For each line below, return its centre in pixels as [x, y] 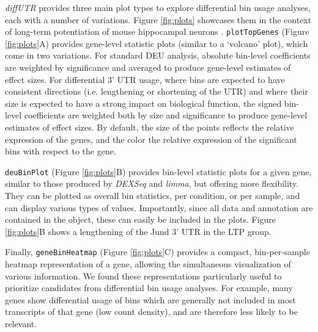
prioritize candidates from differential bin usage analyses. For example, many [149, 288]
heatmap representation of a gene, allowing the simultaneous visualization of [148, 264]
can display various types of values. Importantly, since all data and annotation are [159, 207]
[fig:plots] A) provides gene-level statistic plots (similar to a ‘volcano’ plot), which [157, 43]
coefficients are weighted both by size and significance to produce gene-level [166, 115]
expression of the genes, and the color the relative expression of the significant [151, 139]
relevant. [21, 324]
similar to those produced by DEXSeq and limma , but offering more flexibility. [152, 183]
